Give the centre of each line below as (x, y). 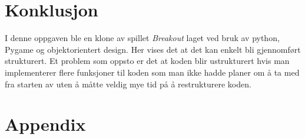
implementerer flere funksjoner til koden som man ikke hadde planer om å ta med (152, 72)
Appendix (45, 124)
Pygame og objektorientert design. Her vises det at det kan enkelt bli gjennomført (153, 49)
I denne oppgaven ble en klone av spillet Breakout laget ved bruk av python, (142, 38)
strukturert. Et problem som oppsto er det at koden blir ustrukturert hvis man (147, 61)
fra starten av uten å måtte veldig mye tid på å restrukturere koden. (128, 84)
